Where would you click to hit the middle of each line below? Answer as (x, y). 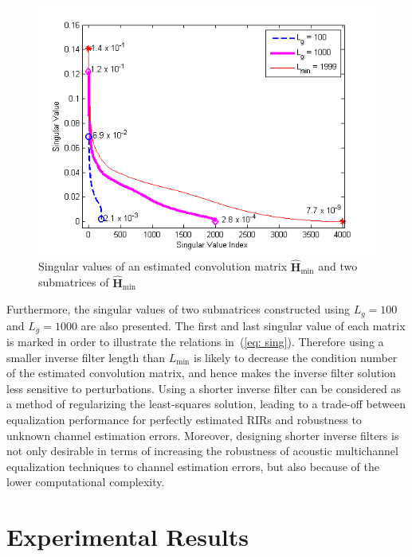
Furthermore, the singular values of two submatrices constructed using (179, 309)
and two (338, 266)
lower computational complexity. (86, 482)
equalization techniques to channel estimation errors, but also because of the (193, 466)
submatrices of (74, 282)
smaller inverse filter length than (86, 357)
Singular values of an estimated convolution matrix (163, 266)
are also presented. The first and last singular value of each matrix (243, 325)
